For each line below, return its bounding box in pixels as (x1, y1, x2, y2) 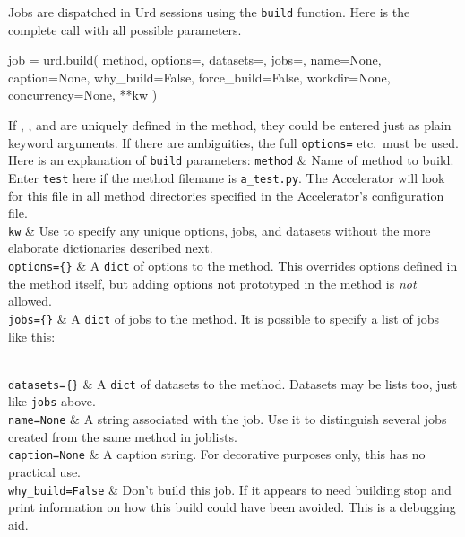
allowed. (8, 291, 52, 310)
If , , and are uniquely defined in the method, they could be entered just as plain (8, 116, 452, 134)
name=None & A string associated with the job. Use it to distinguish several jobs (8, 410, 447, 429)
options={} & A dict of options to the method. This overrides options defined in (8, 256, 458, 275)
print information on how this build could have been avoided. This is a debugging (8, 498, 456, 516)
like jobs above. (8, 392, 96, 411)
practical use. (8, 462, 82, 481)
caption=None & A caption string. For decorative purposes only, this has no (8, 445, 426, 463)
